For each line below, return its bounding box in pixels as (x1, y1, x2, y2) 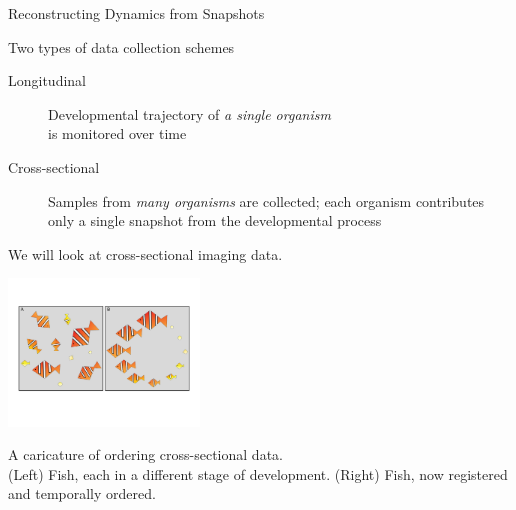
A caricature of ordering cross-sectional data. (8, 444, 283, 465)
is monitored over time (48, 123, 187, 144)
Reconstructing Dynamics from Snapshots (8, 3, 265, 23)
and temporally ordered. (8, 483, 156, 504)
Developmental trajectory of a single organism (48, 103, 331, 124)
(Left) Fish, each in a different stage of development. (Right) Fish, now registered (8, 463, 508, 484)
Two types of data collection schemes (8, 36, 235, 57)
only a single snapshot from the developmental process (48, 210, 382, 231)
